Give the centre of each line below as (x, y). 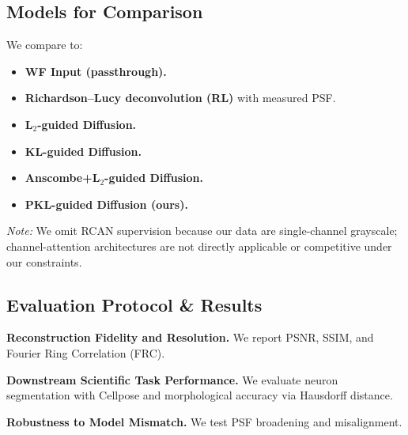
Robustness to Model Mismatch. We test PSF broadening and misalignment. (204, 421)
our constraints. (44, 261)
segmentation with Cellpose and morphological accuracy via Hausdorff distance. (200, 395)
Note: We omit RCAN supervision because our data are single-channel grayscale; (202, 231)
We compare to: (45, 45)
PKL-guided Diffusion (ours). (106, 204)
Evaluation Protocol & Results (134, 304)
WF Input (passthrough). (96, 71)
